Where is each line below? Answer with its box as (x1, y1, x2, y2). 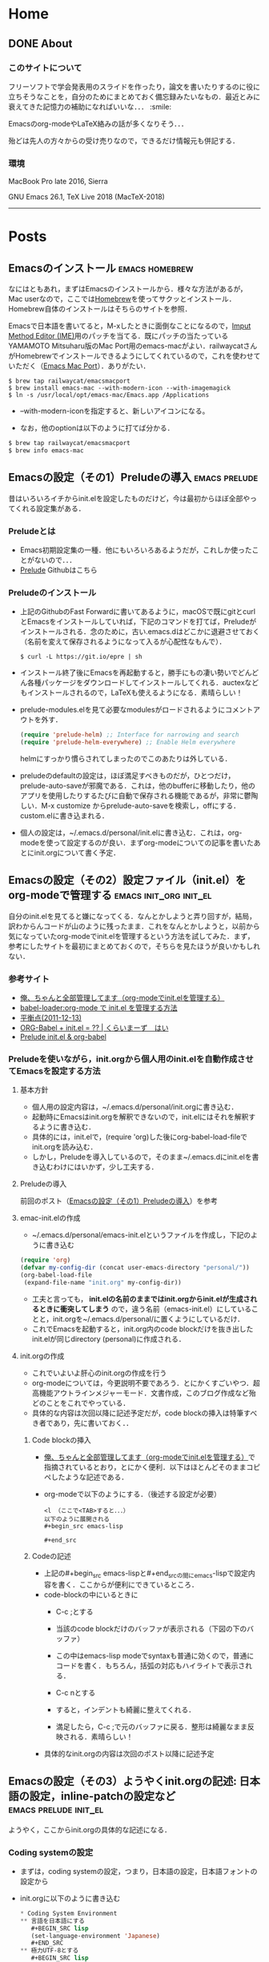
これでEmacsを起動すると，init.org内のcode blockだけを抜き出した (31, 1324, 254, 1334)
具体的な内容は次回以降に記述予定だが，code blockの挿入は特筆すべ (31, 1408, 258, 1418)
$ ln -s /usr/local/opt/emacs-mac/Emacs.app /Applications (8, 391, 210, 399)
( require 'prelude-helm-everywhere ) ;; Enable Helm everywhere (19, 738, 236, 747)
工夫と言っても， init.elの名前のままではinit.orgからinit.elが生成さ (31, 1294, 251, 1303)
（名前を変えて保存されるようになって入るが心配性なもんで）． (19, 637, 227, 647)
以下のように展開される (43, 1515, 110, 1523)
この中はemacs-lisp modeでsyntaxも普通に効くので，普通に (55, 1651, 255, 1660)
